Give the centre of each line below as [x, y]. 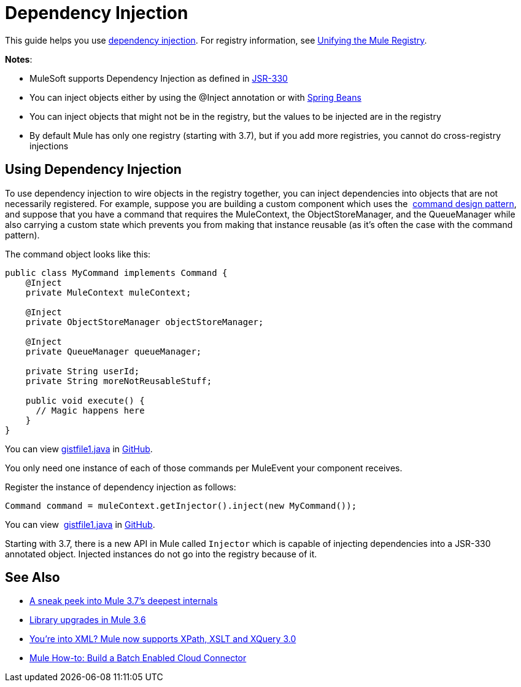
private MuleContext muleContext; [108, 292]
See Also [33, 578]
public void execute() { [85, 400]
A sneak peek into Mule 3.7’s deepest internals [124, 601]
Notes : [19, 59]
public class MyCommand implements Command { [116, 273]
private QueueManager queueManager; [114, 351]
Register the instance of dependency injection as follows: [121, 487]
